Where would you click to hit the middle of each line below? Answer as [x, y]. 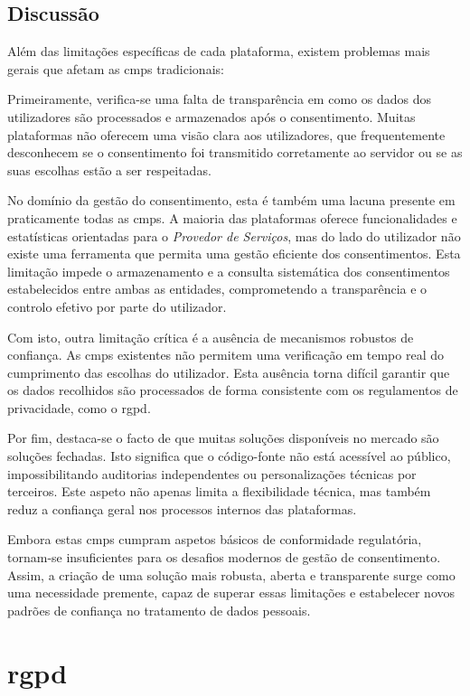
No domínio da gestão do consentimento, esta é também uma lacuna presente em [231, 200]
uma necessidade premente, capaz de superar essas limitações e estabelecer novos [231, 593]
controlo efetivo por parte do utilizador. [117, 306]
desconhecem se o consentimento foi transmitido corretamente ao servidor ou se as [235, 152]
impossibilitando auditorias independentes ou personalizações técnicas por [212, 473]
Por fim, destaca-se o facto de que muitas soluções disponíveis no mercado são [223, 438]
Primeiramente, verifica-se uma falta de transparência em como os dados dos [219, 99]
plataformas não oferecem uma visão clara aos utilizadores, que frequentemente [226, 134]
